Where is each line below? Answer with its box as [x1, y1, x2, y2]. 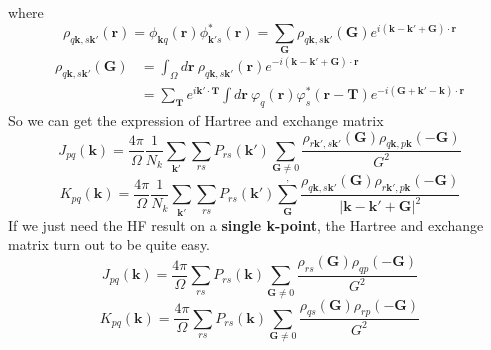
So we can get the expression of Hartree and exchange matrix [8, 110, 384, 131]
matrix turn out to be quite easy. [8, 234, 211, 255]
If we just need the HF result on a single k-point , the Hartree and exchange [8, 214, 484, 235]
